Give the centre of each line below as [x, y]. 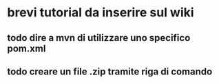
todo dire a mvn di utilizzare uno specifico [99, 38]
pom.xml [27, 48]
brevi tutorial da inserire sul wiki [101, 13]
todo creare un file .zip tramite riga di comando [110, 71]
